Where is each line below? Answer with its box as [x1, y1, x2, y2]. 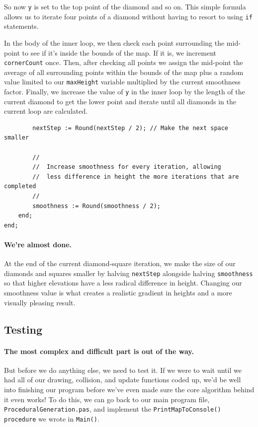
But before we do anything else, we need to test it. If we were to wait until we [4, 364, 242, 375]
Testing [4, 321, 42, 337]
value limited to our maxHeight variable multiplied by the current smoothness [4, 76, 241, 87]
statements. [4, 21, 39, 31]
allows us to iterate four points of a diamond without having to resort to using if [4, 11, 253, 21]
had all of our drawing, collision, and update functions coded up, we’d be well [4, 374, 241, 385]
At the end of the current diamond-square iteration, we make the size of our [4, 258, 236, 269]
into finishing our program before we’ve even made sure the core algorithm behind [4, 384, 255, 394]
